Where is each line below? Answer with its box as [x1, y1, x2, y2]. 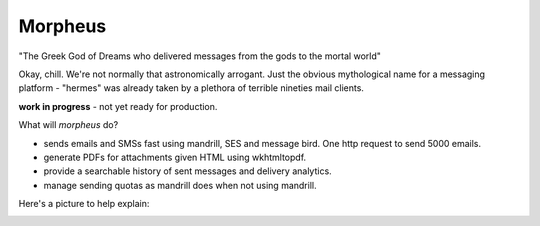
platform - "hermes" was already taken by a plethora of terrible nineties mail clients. [18, 82, 365, 94]
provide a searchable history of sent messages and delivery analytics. [43, 165, 332, 177]
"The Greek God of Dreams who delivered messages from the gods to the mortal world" [18, 50, 382, 62]
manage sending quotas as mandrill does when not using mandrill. [43, 179, 317, 191]
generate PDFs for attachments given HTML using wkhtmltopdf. [43, 151, 307, 163]
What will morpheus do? [18, 119, 119, 131]
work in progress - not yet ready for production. [18, 100, 218, 112]
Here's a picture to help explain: [18, 198, 150, 210]
